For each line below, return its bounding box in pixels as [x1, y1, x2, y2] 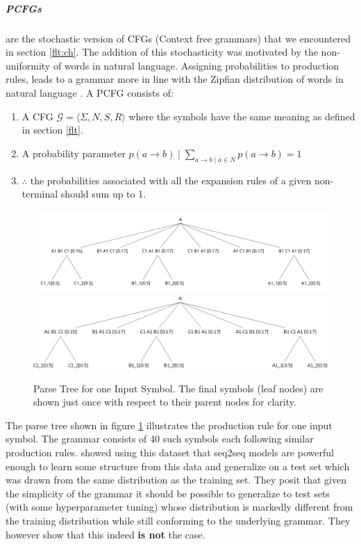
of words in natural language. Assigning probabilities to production [53, 58, 339, 72]
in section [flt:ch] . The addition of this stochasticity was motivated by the [6, 45, 318, 59]
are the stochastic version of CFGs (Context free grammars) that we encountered [6, 31, 351, 45]
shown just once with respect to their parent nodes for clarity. [33, 394, 296, 409]
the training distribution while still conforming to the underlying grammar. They [6, 513, 351, 527]
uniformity [6, 58, 51, 72]
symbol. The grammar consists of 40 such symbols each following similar [6, 431, 314, 446]
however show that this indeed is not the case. [6, 527, 205, 541]
